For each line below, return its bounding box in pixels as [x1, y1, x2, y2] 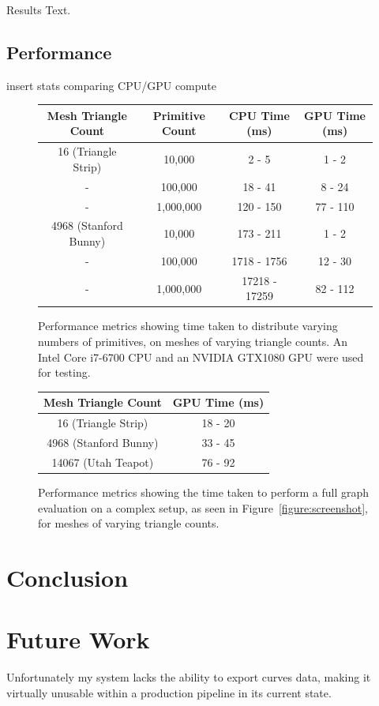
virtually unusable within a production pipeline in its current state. [6, 684, 332, 700]
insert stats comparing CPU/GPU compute [6, 77, 217, 93]
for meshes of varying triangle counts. [38, 515, 220, 531]
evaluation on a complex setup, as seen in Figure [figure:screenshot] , [38, 499, 368, 516]
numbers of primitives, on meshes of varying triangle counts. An [38, 333, 348, 350]
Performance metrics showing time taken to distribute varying [38, 317, 338, 334]
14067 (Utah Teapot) [51, 453, 154, 470]
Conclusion [6, 561, 129, 593]
